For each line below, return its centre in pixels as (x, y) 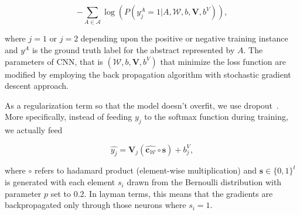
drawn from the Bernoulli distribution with (204, 182)
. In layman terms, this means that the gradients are (178, 193)
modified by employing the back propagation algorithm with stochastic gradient (148, 74)
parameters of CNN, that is (54, 61)
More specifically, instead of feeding (69, 117)
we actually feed (34, 130)
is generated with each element (60, 182)
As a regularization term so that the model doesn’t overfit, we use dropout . (142, 105)
